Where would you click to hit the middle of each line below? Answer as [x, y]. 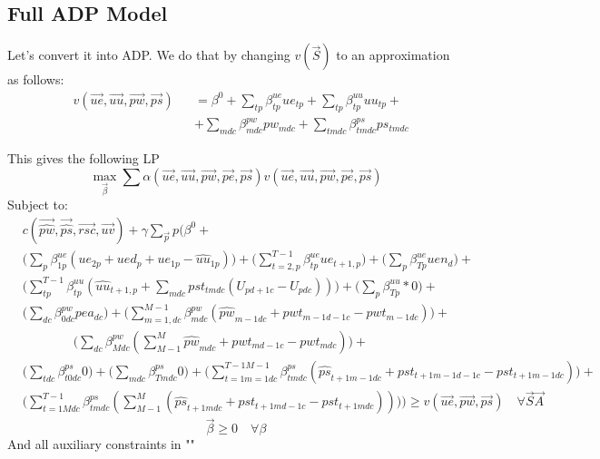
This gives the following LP [84, 157]
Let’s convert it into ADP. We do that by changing [149, 55]
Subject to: [38, 205]
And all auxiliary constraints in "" [101, 444]
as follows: [36, 79]
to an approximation [393, 55]
